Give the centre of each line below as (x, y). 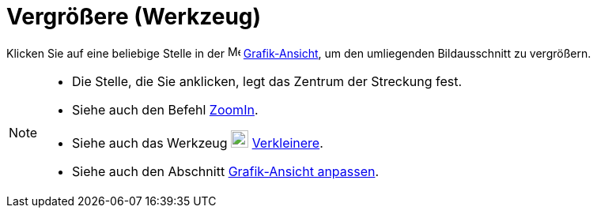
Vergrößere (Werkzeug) (134, 17)
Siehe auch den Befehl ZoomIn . (165, 109)
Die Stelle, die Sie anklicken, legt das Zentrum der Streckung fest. (267, 81)
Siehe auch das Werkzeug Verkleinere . (198, 143)
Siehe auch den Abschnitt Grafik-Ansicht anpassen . (226, 171)
